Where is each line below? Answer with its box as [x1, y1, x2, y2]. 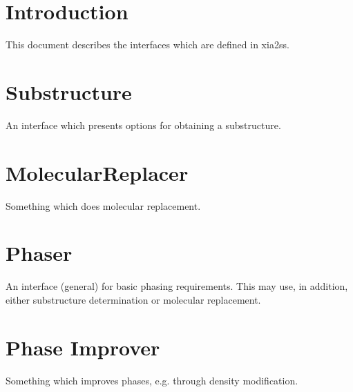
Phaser [6, 239, 73, 267]
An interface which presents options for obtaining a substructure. [6, 117, 281, 132]
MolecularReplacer [6, 158, 189, 186]
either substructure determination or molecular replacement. [6, 292, 261, 306]
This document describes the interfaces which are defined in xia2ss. [6, 37, 289, 52]
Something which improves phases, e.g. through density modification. [6, 373, 298, 387]
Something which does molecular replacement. [6, 198, 201, 213]
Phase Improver [6, 333, 160, 361]
